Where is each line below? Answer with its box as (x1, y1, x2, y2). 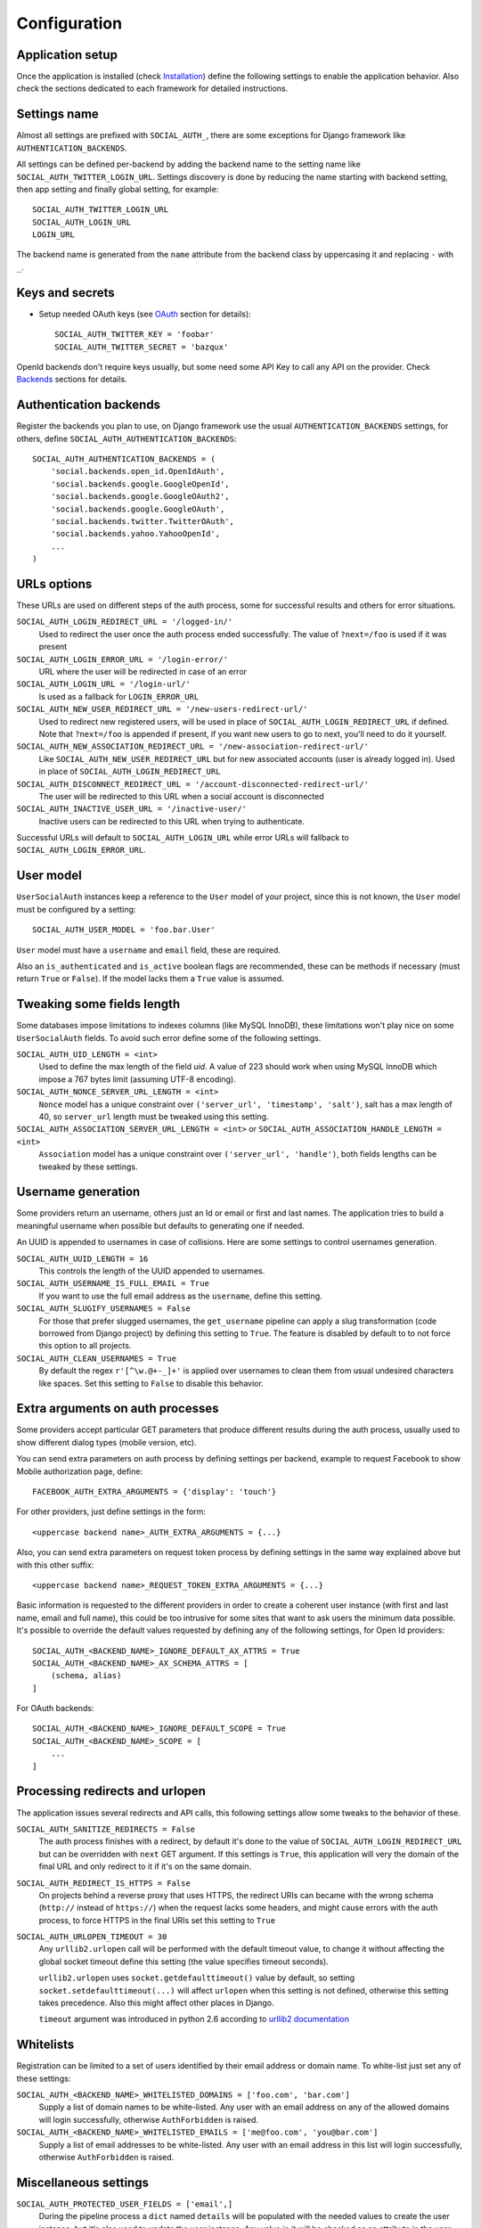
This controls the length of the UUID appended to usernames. (38, 1266, 265, 1276)
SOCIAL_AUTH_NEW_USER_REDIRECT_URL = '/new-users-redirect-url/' (16, 704, 308, 715)
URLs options (16, 576, 93, 592)
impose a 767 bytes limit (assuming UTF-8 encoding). (38, 1074, 236, 1085)
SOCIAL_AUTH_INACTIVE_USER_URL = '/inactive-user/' (16, 804, 248, 815)
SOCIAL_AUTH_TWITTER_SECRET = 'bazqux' (54, 341, 229, 352)
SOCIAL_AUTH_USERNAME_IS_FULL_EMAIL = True (16, 1279, 209, 1289)
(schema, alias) (50, 1671, 122, 1681)
